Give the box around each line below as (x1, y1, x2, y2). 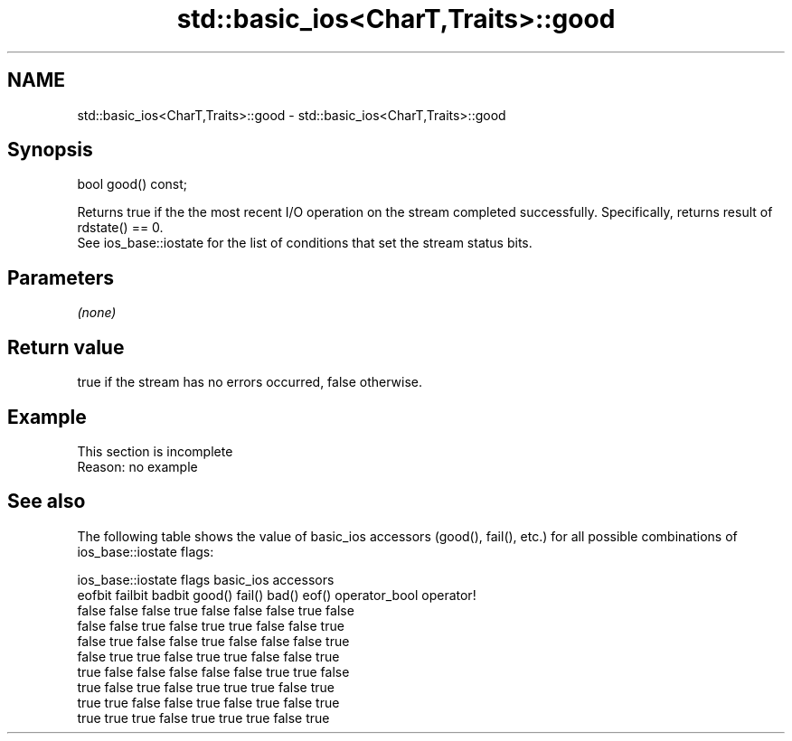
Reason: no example (77, 458, 198, 474)
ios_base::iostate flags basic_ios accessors (77, 571, 335, 587)
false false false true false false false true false (77, 602, 354, 618)
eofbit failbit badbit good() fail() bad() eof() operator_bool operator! (77, 586, 476, 603)
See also (7, 490, 86, 513)
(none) (77, 305, 117, 321)
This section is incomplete (77, 443, 233, 459)
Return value (7, 335, 125, 359)
